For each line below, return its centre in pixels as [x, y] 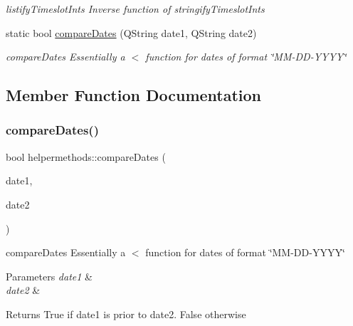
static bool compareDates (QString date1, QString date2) [131, 32]
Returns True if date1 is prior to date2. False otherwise [126, 314]
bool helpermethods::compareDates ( [86, 156]
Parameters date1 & [49, 276]
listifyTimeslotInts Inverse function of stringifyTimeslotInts [135, 9]
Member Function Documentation [134, 95]
